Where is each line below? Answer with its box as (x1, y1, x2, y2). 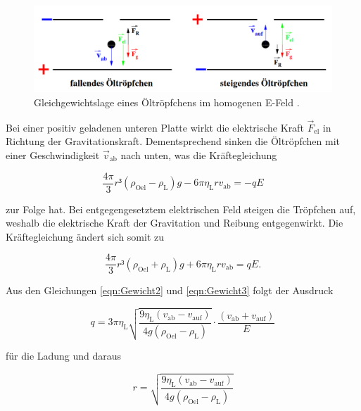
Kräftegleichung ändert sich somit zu (6, 229, 165, 244)
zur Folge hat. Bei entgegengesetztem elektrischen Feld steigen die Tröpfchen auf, (6, 201, 356, 216)
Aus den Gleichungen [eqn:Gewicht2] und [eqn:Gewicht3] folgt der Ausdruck (6, 283, 334, 298)
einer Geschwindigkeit (6, 147, 100, 162)
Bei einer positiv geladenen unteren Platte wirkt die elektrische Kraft (6, 120, 304, 134)
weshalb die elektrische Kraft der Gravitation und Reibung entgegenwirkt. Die (6, 215, 343, 230)
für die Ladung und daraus (6, 348, 122, 363)
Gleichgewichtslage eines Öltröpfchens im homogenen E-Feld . (34, 94, 300, 109)
